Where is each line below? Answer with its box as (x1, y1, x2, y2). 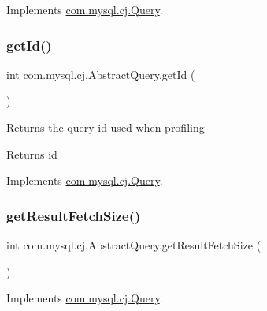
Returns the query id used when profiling (6, 119, 205, 135)
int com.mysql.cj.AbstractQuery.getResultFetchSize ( (6, 237, 261, 253)
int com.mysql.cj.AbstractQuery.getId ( (6, 66, 195, 82)
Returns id (6, 145, 57, 162)
